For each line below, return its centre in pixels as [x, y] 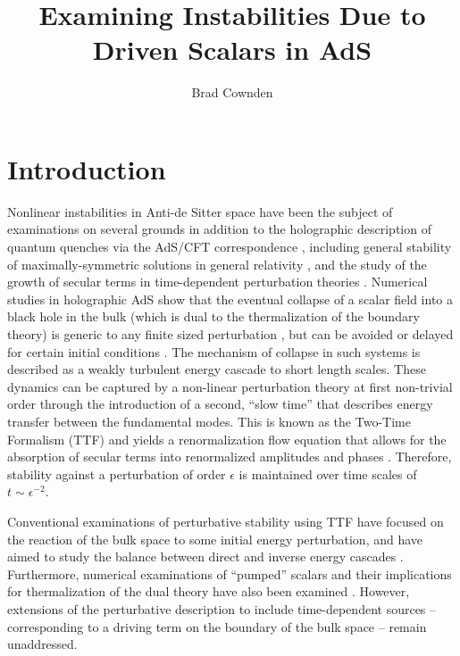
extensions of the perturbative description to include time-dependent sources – [222, 608]
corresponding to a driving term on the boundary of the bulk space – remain [217, 626]
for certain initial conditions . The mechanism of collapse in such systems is [214, 351]
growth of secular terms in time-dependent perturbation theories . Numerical [217, 282]
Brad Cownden [232, 92]
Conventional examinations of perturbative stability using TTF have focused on [226, 521]
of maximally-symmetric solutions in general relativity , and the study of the [217, 264]
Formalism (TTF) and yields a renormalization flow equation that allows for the [227, 439]
